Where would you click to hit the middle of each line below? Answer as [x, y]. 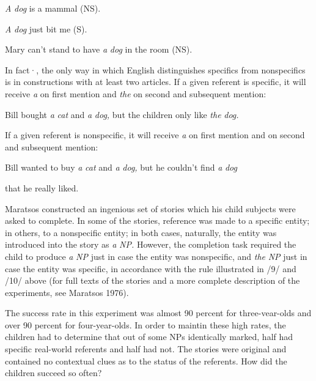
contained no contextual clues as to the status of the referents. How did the [146, 361]
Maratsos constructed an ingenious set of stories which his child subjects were [150, 208]
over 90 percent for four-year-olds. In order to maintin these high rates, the [145, 324]
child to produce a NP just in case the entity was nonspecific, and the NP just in [156, 256]
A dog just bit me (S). [46, 28]
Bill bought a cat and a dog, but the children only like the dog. [122, 114]
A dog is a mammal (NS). [53, 8]
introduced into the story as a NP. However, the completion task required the [151, 244]
